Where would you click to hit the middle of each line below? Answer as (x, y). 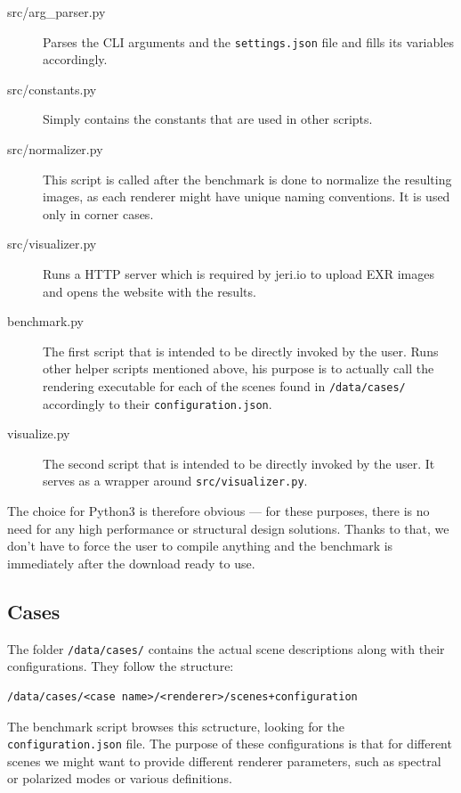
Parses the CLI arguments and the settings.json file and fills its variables (248, 41)
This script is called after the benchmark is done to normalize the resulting (247, 179)
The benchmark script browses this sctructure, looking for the (176, 726)
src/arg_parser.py (57, 12)
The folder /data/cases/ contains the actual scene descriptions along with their (226, 648)
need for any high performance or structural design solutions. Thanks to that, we (228, 528)
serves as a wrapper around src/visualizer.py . (175, 481)
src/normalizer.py (55, 149)
